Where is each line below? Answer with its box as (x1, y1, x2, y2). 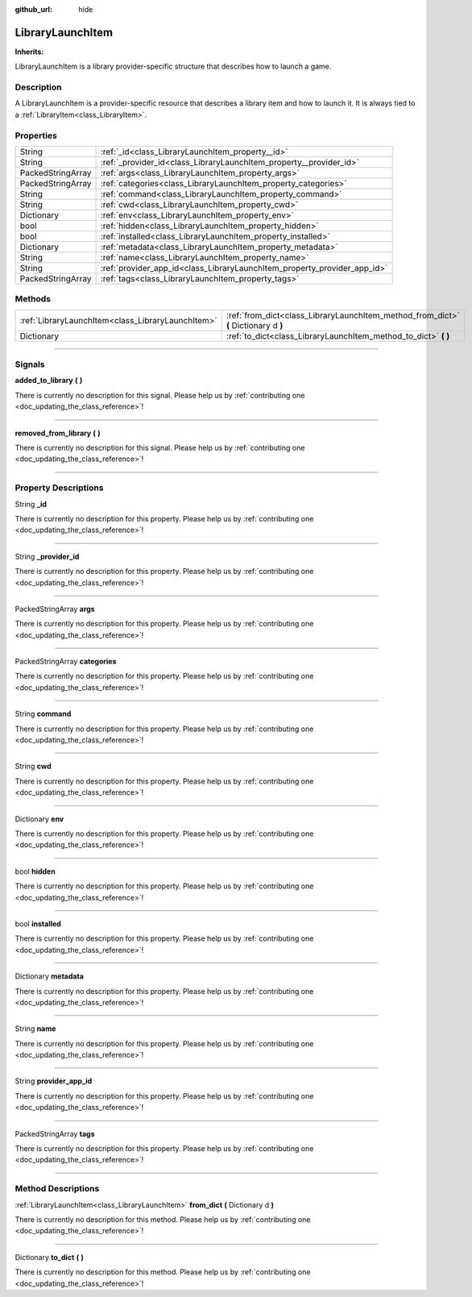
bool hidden (14, 867, 56, 876)
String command (14, 709, 72, 719)
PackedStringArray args (14, 604, 96, 613)
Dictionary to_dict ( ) (14, 1252, 84, 1262)
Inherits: (14, 47, 44, 56)
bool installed (14, 919, 62, 929)
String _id (14, 499, 48, 509)
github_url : (14, 5, 52, 14)
